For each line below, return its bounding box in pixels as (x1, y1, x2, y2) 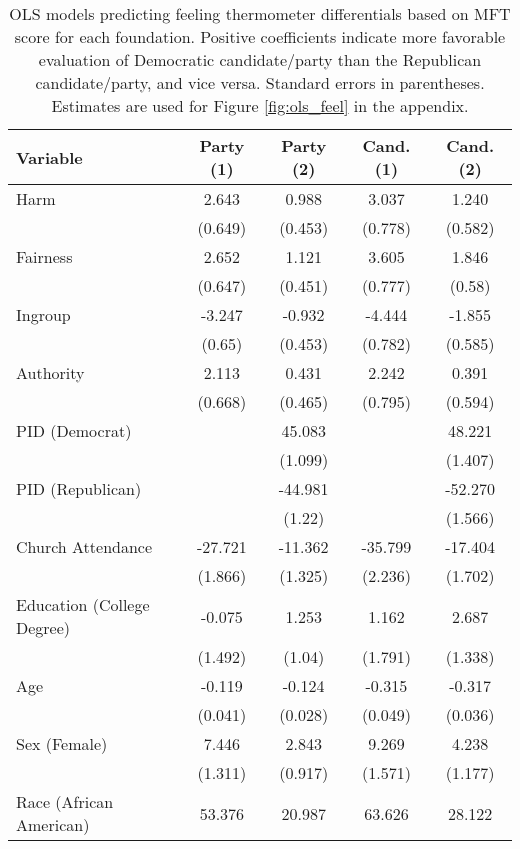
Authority (16, 361, 85, 384)
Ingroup (16, 303, 71, 326)
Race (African (16, 790, 114, 813)
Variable (16, 145, 83, 169)
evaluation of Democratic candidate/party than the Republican (38, 48, 482, 71)
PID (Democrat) (16, 419, 132, 442)
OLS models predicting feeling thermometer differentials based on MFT (9, 2, 511, 25)
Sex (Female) (16, 732, 108, 755)
